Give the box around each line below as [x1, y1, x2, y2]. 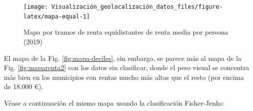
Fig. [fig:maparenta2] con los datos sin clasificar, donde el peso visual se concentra [4, 62, 250, 73]
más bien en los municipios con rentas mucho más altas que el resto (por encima [4, 72, 244, 82]
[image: [23, 3, 48, 10]
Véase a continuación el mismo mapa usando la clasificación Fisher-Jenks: [4, 97, 224, 108]
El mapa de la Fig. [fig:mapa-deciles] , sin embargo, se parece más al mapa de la [4, 53, 242, 63]
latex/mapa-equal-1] [23, 13, 90, 20]
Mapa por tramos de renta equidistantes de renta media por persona [23, 27, 228, 37]
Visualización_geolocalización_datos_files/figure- [51, 3, 223, 10]
